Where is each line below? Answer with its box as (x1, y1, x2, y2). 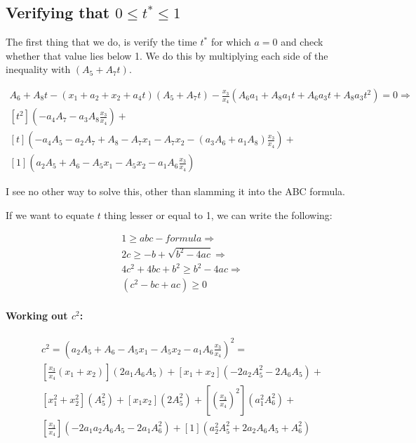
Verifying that (6, 1, 110, 23)
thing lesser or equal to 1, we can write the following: (104, 207, 333, 222)
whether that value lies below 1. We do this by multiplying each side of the (6, 48, 328, 62)
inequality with (6, 62, 71, 77)
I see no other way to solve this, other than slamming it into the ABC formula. (6, 184, 345, 199)
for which (210, 34, 251, 49)
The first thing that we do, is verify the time (6, 34, 197, 49)
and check (281, 34, 323, 49)
